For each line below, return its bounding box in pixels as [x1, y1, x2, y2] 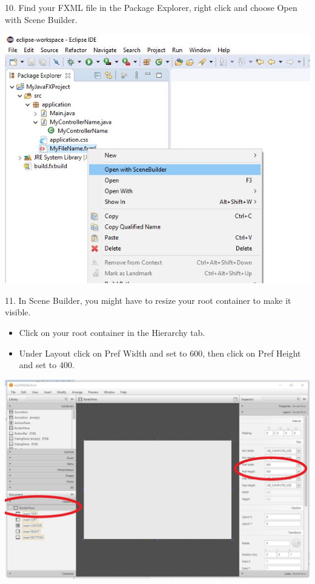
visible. [5, 306, 31, 318]
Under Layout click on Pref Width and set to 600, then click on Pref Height [19, 346, 301, 359]
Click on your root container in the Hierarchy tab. [19, 326, 205, 339]
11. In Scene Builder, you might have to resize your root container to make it [5, 294, 291, 306]
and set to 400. [19, 358, 75, 371]
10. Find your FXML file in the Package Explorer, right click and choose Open [5, 1, 297, 13]
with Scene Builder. [5, 13, 78, 25]
